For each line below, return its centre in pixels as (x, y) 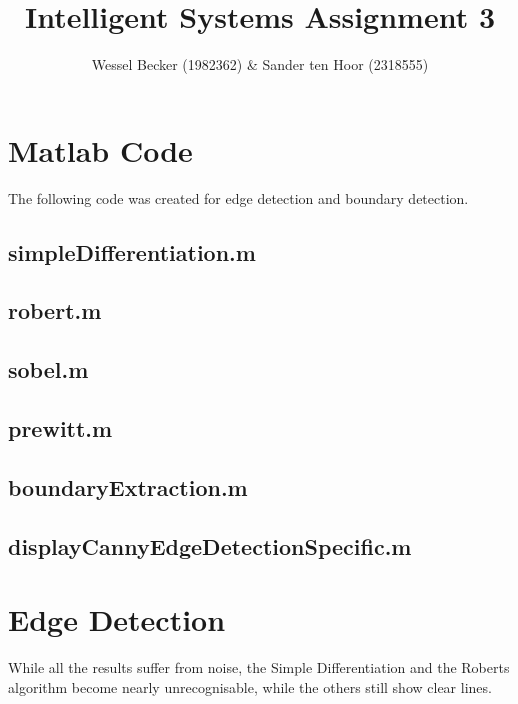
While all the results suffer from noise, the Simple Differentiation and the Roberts (259, 667)
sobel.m (48, 369)
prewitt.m (60, 427)
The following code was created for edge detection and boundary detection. (238, 197)
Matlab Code (100, 149)
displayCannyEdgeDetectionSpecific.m (210, 545)
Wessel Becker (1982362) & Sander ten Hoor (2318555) (260, 64)
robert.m (55, 310)
